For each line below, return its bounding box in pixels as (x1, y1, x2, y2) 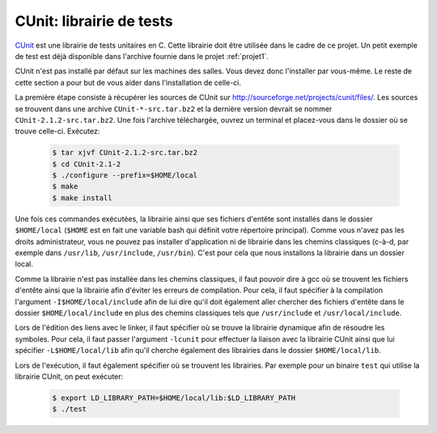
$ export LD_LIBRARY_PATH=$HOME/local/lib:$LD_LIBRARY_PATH (52, 393, 296, 402)
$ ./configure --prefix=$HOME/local (52, 170, 198, 180)
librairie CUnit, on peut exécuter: (15, 372, 124, 381)
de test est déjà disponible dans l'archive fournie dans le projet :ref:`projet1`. (15, 51, 269, 61)
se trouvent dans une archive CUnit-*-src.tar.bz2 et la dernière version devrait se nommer (15, 103, 333, 113)
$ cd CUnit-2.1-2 (52, 159, 121, 169)
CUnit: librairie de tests (15, 12, 173, 30)
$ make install (52, 193, 112, 202)
